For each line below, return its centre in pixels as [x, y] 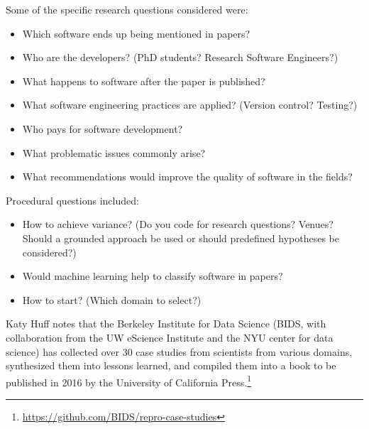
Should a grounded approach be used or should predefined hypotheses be [181, 238]
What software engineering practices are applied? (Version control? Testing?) [190, 105]
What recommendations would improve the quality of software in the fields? [187, 177]
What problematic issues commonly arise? [114, 152]
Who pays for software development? [103, 128]
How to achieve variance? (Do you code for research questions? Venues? [178, 224]
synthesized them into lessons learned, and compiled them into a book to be [171, 365]
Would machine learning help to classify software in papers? [153, 276]
